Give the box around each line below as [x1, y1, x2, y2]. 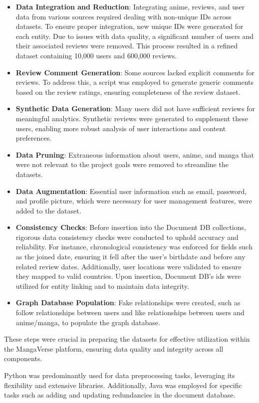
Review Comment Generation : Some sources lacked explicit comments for [15, 67, 255, 77]
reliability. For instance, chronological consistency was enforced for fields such [15, 241, 253, 252]
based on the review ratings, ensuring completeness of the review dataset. [15, 86, 241, 97]
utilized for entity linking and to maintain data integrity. [15, 280, 189, 291]
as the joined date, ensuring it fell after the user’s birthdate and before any [15, 251, 246, 262]
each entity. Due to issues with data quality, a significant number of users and [15, 30, 254, 41]
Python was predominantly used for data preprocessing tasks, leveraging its [4, 370, 235, 380]
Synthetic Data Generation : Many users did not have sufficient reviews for [15, 103, 256, 114]
